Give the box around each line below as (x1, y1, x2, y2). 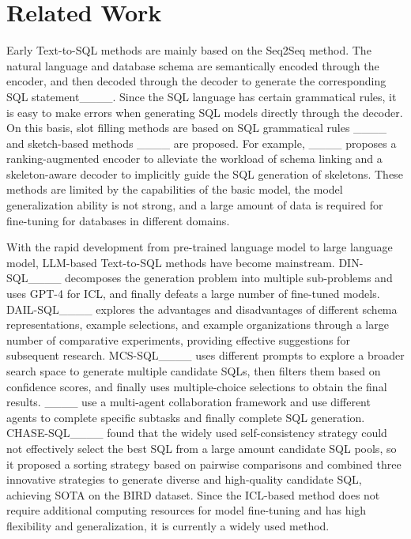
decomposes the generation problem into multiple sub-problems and (65, 269, 393, 286)
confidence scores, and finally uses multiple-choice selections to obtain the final (6, 378, 387, 394)
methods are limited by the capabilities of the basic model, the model (6, 181, 343, 198)
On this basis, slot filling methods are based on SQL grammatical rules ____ (6, 119, 387, 136)
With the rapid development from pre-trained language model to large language (6, 239, 393, 255)
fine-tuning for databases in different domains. (6, 212, 230, 228)
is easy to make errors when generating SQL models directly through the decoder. (6, 104, 403, 120)
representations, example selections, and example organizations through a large (6, 316, 389, 333)
